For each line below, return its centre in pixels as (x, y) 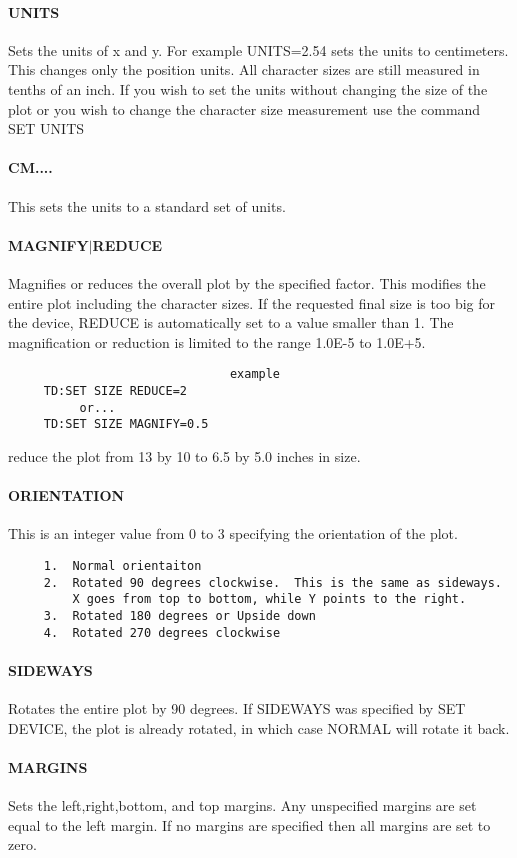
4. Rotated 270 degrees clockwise (162, 632)
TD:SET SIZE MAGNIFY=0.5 (126, 424)
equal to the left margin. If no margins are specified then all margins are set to (249, 824)
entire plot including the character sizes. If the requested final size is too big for (252, 302)
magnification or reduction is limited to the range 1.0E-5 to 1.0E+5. (217, 341)
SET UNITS (46, 128)
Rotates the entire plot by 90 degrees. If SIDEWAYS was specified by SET (237, 708)
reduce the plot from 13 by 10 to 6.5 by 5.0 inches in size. (184, 455)
